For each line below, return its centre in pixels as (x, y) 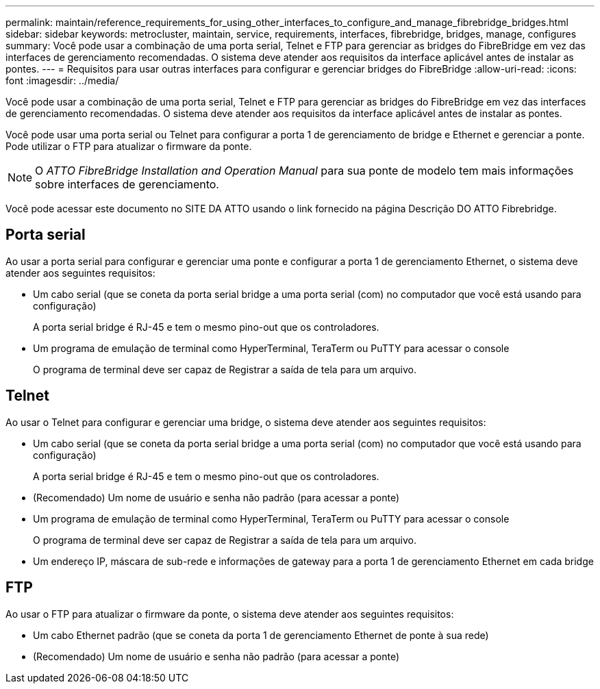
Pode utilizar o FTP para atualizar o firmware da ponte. (129, 146)
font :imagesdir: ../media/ (62, 80)
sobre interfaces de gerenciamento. (127, 184)
